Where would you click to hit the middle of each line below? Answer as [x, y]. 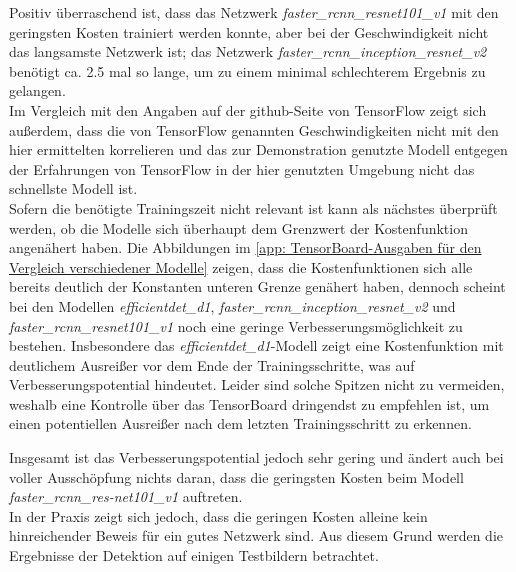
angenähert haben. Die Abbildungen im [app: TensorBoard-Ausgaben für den [245, 247]
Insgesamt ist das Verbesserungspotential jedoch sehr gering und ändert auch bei [256, 457]
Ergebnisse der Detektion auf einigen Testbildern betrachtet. [194, 555]
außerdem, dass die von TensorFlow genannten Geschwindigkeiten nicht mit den [254, 129]
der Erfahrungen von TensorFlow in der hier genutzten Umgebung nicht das [242, 168]
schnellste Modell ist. [73, 188]
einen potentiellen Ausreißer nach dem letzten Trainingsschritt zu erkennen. [240, 423]
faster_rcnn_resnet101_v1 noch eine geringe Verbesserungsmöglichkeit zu [236, 325]
